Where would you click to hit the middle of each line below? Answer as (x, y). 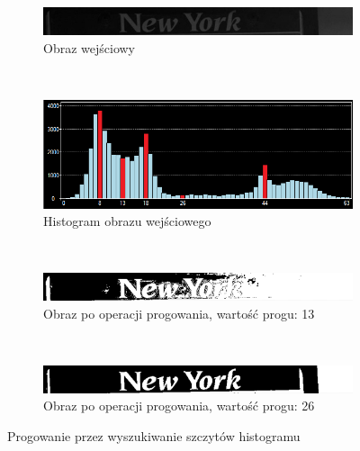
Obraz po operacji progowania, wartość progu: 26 (179, 406)
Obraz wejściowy (89, 47)
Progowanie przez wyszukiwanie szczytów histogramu (154, 436)
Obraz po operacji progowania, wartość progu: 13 (179, 313)
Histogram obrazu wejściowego (127, 221)
